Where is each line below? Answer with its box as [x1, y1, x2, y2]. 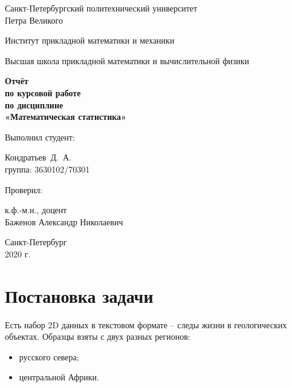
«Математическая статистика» [5, 110, 126, 123]
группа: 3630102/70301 [5, 162, 90, 175]
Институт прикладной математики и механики [5, 34, 175, 47]
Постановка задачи [5, 283, 154, 308]
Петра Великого [5, 13, 63, 26]
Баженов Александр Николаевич [5, 215, 123, 228]
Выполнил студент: [5, 130, 75, 143]
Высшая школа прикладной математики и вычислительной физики [5, 54, 250, 67]
